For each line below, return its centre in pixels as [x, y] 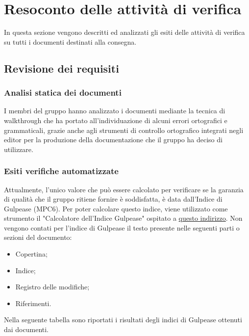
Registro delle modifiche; [52, 287]
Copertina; [31, 254]
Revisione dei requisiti [62, 68]
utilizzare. [19, 149]
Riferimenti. [33, 303]
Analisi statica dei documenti [63, 92]
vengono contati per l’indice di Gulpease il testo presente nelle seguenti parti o [122, 227]
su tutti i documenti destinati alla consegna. [70, 41]
